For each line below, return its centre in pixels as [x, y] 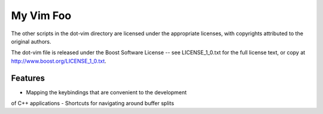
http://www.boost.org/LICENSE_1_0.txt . [59, 61]
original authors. [31, 41]
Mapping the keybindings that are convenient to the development [106, 92]
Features [28, 78]
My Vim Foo [41, 16]
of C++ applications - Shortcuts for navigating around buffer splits [93, 103]
